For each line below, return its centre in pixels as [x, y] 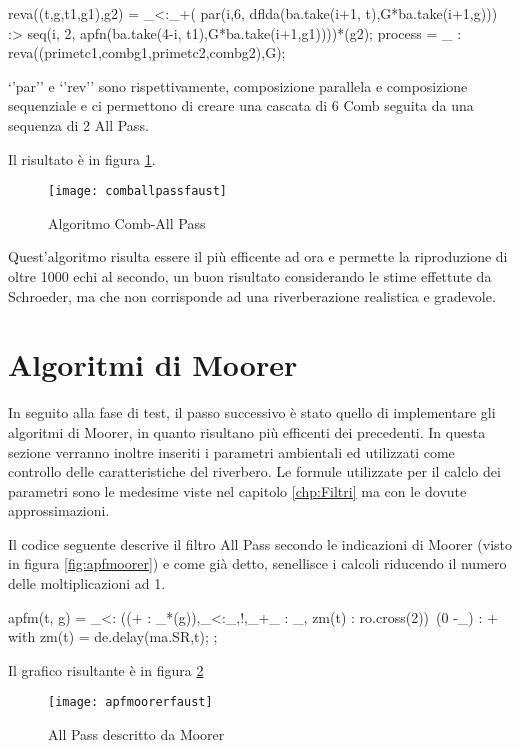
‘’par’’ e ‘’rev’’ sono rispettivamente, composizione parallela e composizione [238, 85]
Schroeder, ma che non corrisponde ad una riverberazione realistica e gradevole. [252, 295]
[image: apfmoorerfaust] [130, 702]
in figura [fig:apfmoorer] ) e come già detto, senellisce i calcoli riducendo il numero [257, 563]
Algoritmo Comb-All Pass [127, 222]
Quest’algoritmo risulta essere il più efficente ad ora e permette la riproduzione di [258, 256]
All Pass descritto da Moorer [136, 734]
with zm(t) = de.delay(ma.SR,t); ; [113, 636]
